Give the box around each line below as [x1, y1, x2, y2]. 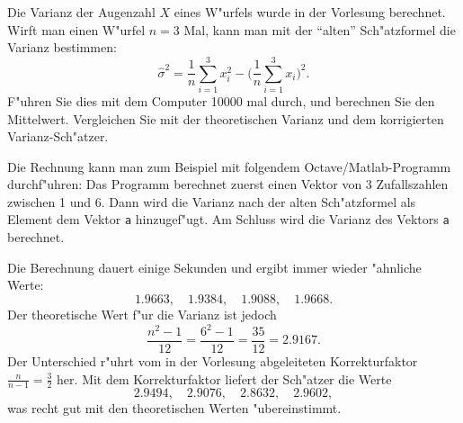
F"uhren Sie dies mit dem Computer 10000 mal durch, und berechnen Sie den [7, 91, 435, 110]
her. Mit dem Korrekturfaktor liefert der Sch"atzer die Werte [57, 369, 392, 388]
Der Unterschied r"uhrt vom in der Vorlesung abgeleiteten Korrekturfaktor [7, 352, 418, 371]
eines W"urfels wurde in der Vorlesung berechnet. [174, 3, 446, 21]
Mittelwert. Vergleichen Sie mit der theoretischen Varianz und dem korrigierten [7, 109, 444, 128]
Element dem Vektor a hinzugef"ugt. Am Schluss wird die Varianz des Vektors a [7, 210, 450, 229]
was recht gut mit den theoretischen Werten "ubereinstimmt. [7, 399, 342, 418]
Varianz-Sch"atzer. [7, 127, 109, 146]
